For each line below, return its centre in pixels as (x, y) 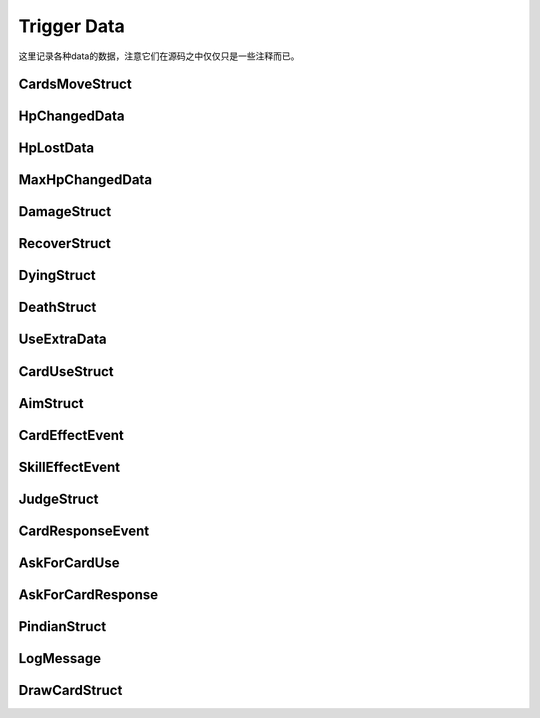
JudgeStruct (58, 498)
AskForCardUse (69, 562)
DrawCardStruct (70, 690)
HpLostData (56, 148)
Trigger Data (71, 26)
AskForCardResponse (88, 594)
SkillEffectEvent (69, 466)
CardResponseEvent (84, 530)
